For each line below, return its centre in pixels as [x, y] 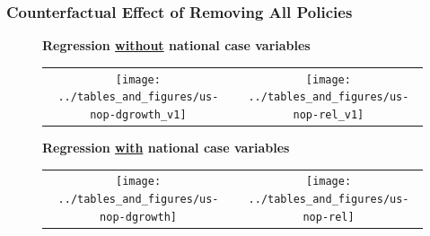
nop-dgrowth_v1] [138, 114]
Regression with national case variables [166, 148]
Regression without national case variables [176, 45]
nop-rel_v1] [329, 114]
